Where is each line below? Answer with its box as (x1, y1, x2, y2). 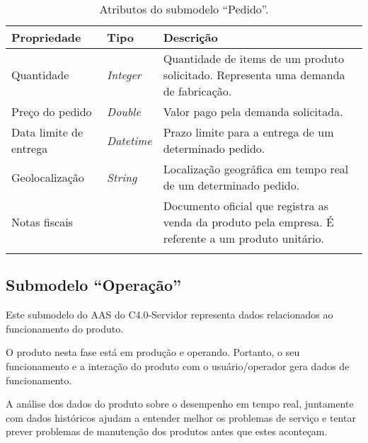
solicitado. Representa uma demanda (163, 67, 345, 83)
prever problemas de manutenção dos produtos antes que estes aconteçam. (6, 424, 328, 439)
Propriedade (11, 29, 81, 45)
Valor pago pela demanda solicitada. (163, 103, 343, 120)
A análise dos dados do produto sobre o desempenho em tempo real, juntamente (6, 396, 354, 411)
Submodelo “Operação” (6, 274, 181, 296)
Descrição (163, 29, 218, 45)
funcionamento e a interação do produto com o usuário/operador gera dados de (6, 358, 350, 373)
